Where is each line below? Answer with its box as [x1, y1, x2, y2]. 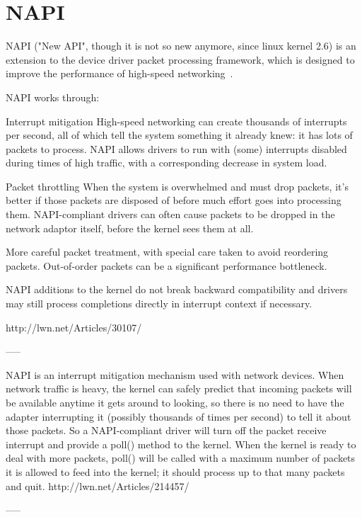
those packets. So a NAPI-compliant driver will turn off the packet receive [6, 423, 327, 438]
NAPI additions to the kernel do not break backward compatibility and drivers [6, 282, 348, 297]
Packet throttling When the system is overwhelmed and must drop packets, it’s [6, 178, 349, 193]
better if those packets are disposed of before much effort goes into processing [6, 193, 341, 208]
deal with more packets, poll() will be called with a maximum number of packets [6, 450, 356, 465]
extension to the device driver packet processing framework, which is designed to [6, 52, 355, 67]
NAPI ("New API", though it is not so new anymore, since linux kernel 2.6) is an [6, 38, 356, 53]
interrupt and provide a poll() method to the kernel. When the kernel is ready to [6, 436, 356, 451]
